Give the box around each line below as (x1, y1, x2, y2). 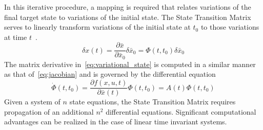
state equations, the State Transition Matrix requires (69, 96, 236, 107)
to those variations (200, 21, 259, 32)
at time (4, 31, 27, 42)
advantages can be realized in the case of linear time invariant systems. (4, 116, 227, 127)
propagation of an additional (4, 106, 94, 117)
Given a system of (4, 96, 60, 107)
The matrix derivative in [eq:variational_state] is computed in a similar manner (4, 58, 256, 69)
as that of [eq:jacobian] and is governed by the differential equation (4, 69, 216, 79)
